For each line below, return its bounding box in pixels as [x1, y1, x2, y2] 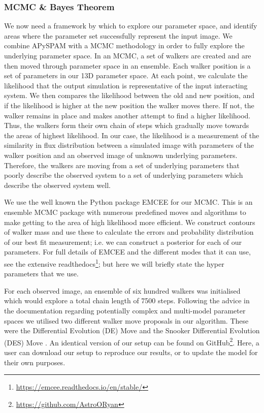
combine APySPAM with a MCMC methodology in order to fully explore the [4, 40, 245, 51]
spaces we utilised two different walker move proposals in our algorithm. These [4, 315, 249, 326]
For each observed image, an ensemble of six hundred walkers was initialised [4, 285, 241, 296]
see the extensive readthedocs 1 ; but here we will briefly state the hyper [4, 257, 224, 269]
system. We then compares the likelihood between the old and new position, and [4, 90, 255, 101]
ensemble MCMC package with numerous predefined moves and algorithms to [4, 206, 246, 217]
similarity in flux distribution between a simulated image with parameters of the [4, 140, 254, 150]
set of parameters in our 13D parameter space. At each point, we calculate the [4, 70, 248, 81]
